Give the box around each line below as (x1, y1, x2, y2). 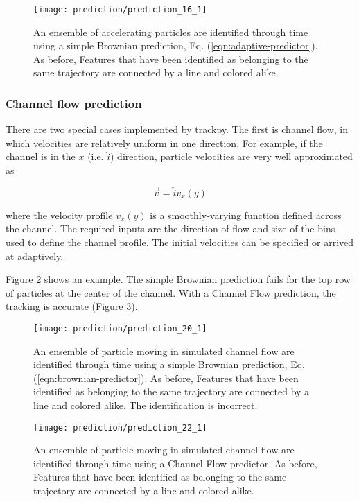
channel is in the (6, 149, 76, 164)
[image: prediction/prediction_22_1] (33, 422, 207, 433)
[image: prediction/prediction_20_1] (33, 324, 207, 334)
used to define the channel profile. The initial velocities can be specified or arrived (6, 235, 354, 250)
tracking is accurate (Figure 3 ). (6, 299, 138, 313)
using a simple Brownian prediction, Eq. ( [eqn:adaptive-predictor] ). (33, 38, 318, 53)
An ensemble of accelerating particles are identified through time (33, 24, 308, 39)
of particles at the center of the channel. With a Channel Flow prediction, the (6, 285, 336, 300)
